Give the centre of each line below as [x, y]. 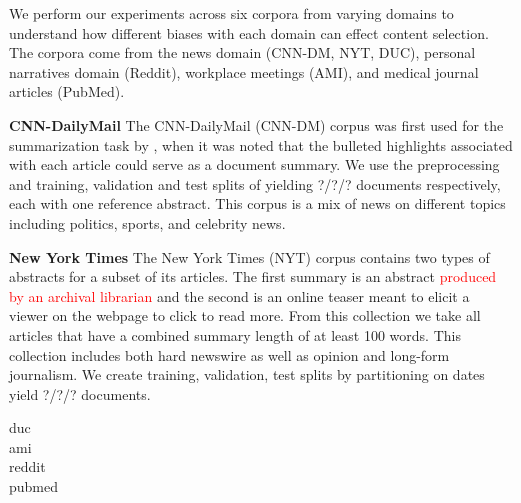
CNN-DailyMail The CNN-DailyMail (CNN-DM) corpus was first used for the [256, 124]
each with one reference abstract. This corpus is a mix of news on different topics [257, 203]
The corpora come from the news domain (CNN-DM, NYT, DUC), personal [242, 52]
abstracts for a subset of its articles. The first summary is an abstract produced [253, 276]
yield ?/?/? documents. [80, 393]
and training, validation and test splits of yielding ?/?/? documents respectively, [255, 183]
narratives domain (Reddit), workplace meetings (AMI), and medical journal [244, 71]
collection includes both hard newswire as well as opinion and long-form [229, 354]
